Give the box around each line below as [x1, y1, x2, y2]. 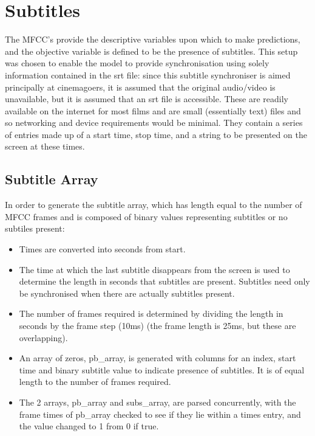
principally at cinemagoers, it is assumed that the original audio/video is [5, 80, 276, 93]
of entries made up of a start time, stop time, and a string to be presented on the [5, 128, 307, 140]
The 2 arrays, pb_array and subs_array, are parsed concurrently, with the [19, 395, 296, 408]
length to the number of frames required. [19, 375, 171, 388]
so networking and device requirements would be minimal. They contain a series [5, 116, 303, 129]
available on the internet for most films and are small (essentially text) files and [5, 104, 301, 117]
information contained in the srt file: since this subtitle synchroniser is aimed [5, 68, 291, 81]
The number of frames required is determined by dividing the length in [19, 307, 283, 320]
